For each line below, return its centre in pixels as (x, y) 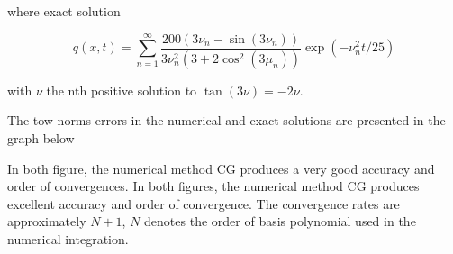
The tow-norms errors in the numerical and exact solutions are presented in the (226, 120)
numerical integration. (68, 238)
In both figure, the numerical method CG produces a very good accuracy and (221, 168)
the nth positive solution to (122, 90)
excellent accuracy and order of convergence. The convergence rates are (204, 203)
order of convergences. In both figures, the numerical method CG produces (213, 186)
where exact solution (64, 11)
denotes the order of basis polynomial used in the (280, 221)
